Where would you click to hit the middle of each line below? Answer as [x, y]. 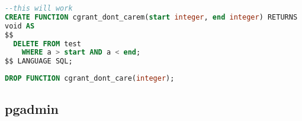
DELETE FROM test [47, 44]
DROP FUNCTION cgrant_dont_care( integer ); [90, 79]
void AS [20, 26]
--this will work [39, 8]
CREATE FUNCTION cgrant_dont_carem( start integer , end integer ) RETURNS [151, 17]
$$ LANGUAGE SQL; [39, 61]
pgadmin [32, 109]
